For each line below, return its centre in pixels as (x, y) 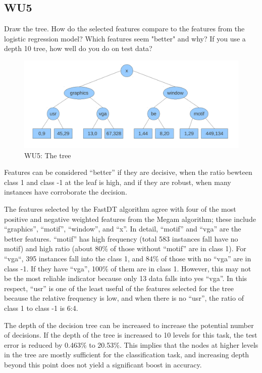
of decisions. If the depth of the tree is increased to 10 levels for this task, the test (131, 335)
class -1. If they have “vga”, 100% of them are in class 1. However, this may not (128, 268)
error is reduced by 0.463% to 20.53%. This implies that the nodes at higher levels (131, 344)
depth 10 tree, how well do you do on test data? (78, 48)
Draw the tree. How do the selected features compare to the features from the (124, 29)
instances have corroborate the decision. (66, 192)
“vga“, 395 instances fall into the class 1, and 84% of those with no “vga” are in (128, 258)
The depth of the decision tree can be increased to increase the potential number (129, 325)
